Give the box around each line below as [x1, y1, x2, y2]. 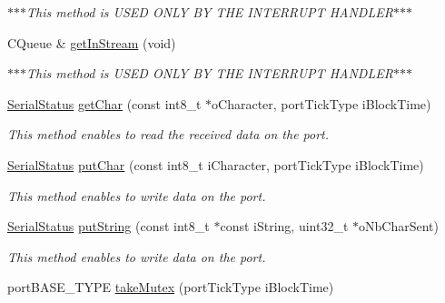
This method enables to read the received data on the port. [7, 125, 330, 144]
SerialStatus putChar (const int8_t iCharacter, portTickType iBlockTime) [7, 155, 424, 174]
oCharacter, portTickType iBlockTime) [212, 94, 431, 113]
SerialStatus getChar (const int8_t [7, 94, 202, 113]
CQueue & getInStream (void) [7, 33, 176, 52]
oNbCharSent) [359, 217, 439, 236]
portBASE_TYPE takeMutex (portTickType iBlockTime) [7, 278, 334, 297]
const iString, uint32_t [220, 217, 349, 236]
